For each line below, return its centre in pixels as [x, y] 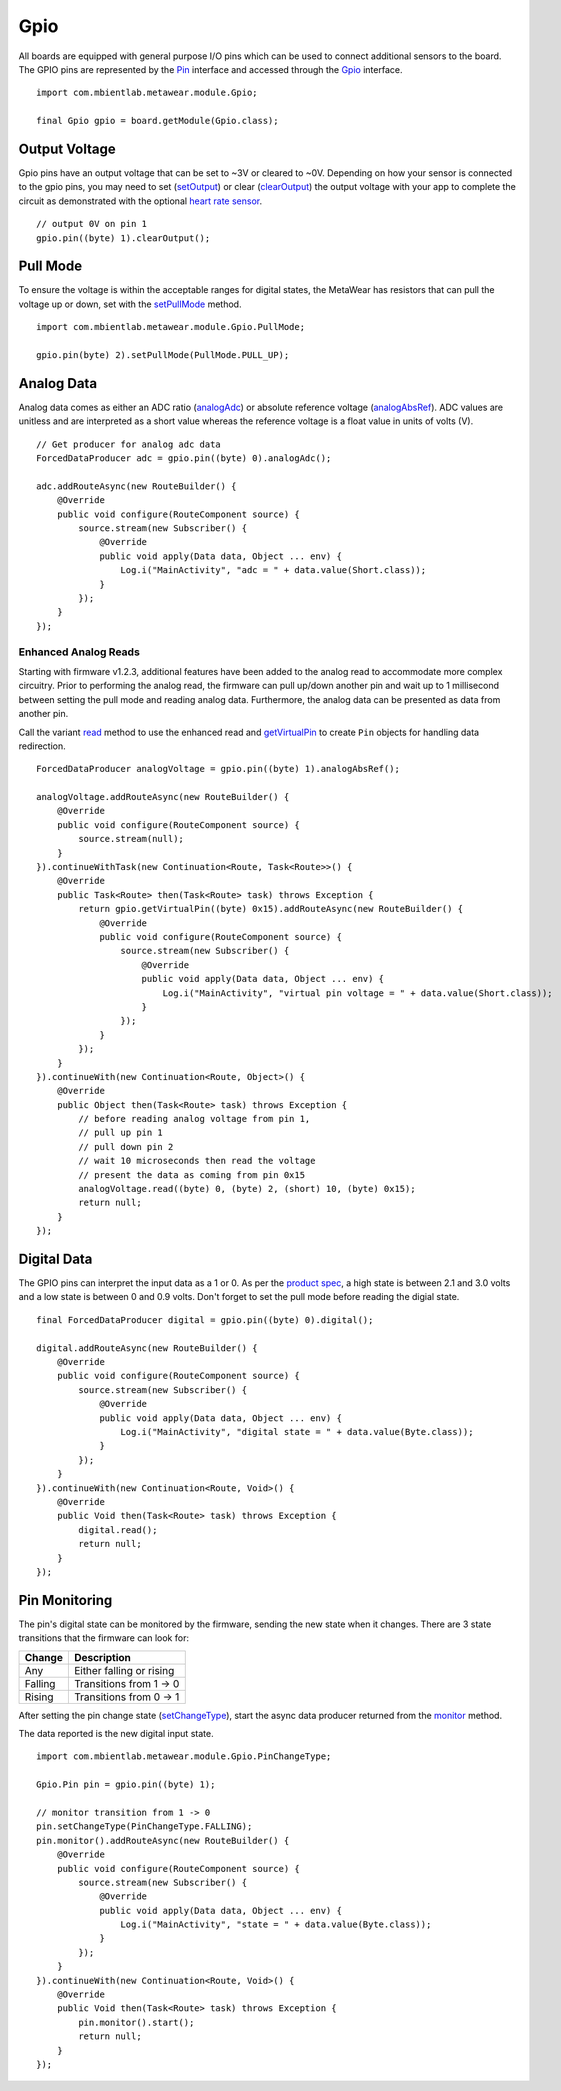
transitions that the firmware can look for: [104, 1638]
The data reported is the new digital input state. [116, 1733]
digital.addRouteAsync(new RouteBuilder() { [147, 1348]
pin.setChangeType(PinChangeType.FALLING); [144, 1826]
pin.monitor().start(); [136, 2022]
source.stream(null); [131, 839]
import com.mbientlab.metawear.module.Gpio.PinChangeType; [184, 1756]
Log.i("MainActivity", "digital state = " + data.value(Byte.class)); [297, 1431]
